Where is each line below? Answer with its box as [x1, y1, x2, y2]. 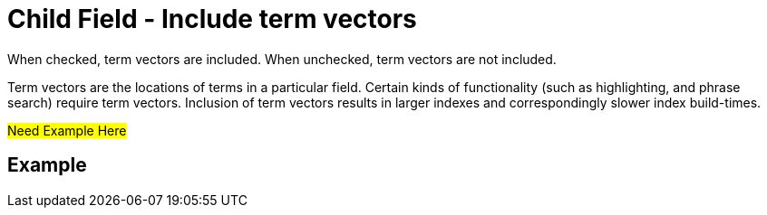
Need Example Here [7, 122, 127, 138]
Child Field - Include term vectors [7, 4, 417, 34]
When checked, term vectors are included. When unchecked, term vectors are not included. [7, 51, 557, 67]
